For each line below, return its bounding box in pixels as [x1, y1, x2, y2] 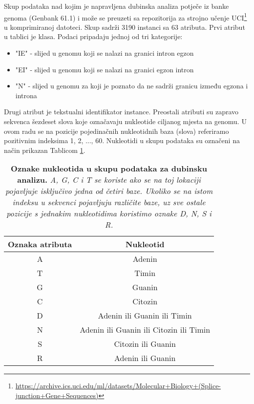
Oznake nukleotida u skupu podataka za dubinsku [11, 163, 208, 174]
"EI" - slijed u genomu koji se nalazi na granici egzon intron [15, 64, 194, 74]
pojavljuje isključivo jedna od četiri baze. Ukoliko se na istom [5, 185, 213, 197]
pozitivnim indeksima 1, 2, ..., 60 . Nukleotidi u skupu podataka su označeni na [4, 135, 240, 146]
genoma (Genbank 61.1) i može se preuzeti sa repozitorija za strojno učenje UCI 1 [4, 11, 247, 22]
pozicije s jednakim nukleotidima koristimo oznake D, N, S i [6, 208, 212, 219]
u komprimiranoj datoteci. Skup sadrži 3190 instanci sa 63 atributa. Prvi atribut [4, 21, 245, 32]
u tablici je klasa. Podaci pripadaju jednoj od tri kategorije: [4, 31, 183, 42]
